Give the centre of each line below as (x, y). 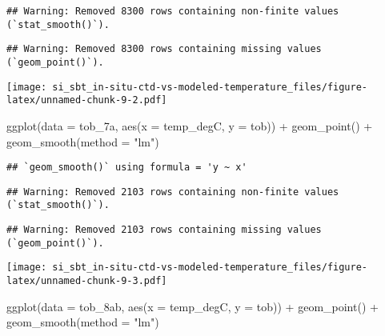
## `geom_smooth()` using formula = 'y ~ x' (127, 168)
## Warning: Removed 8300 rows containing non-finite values (173, 11)
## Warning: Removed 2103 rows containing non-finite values (173, 192)
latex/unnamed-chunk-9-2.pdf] (87, 100)
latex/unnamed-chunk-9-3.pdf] (87, 281)
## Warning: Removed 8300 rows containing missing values (164, 49)
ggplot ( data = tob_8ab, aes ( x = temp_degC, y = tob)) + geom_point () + (192, 306)
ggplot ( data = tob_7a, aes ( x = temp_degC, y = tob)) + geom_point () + (190, 125)
